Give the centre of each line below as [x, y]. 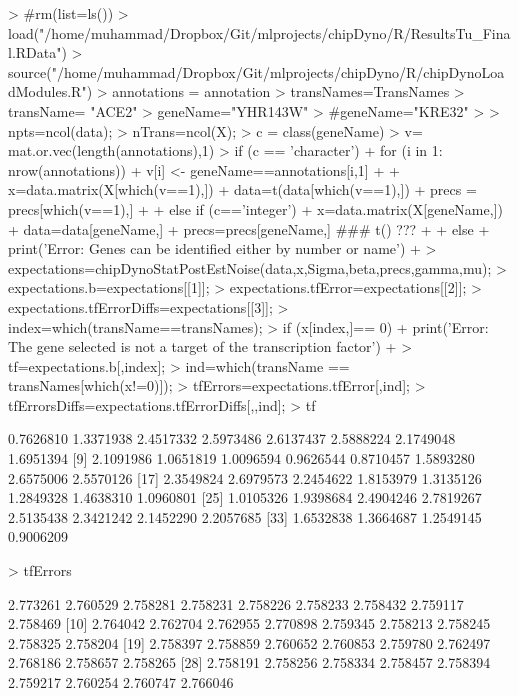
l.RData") [37, 52]
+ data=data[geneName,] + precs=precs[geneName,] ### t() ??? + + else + [249, 228]
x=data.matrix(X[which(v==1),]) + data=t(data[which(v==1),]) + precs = [242, 189]
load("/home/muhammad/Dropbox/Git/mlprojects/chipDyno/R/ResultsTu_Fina [259, 32]
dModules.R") [50, 91]
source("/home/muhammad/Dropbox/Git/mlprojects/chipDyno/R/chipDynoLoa [256, 71]
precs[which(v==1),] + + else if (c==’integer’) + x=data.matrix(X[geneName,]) [255, 208]
